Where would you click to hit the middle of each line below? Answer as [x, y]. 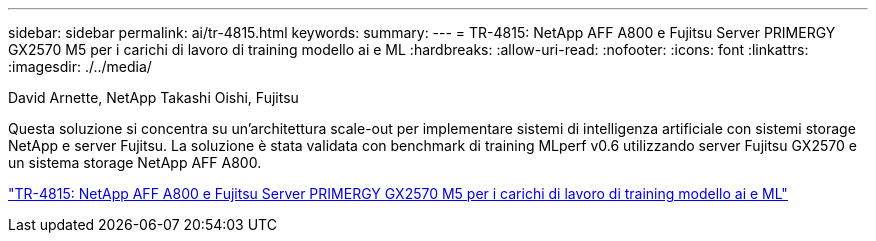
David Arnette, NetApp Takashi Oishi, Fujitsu [153, 97]
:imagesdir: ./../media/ [80, 66]
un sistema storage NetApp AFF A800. [135, 162]
